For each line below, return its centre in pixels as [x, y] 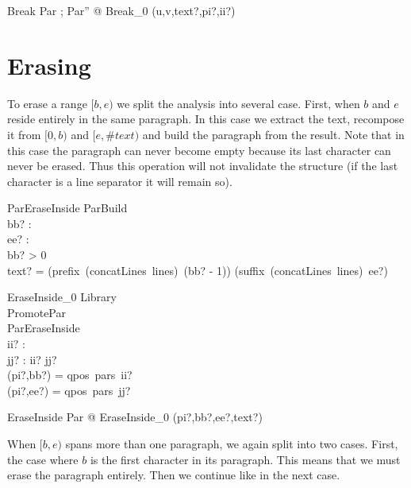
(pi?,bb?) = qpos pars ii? [70, 375]
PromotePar [36, 312]
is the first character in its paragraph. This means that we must [245, 459]
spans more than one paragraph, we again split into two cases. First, [232, 443]
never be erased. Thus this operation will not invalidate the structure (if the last [203, 166]
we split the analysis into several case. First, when [238, 103]
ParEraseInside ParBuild [67, 208]
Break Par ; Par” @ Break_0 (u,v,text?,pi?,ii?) [121, 10]
